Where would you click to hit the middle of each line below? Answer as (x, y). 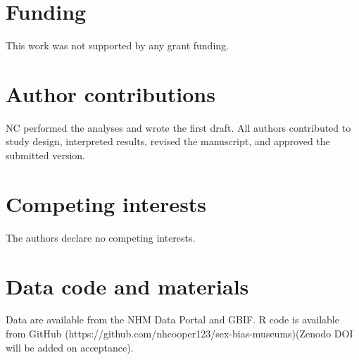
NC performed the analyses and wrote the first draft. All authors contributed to (178, 127)
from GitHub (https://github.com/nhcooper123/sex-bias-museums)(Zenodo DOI (179, 334)
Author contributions (111, 93)
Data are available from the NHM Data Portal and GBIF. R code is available (172, 319)
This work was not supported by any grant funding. (117, 45)
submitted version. (45, 155)
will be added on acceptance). (70, 347)
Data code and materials (127, 286)
